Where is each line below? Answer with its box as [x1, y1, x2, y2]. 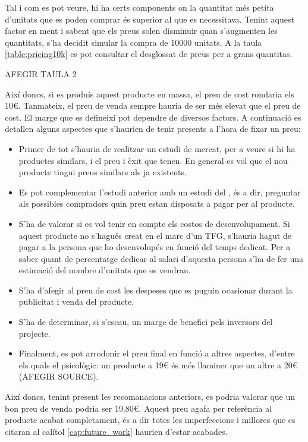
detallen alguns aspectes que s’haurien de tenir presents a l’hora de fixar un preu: [5, 122, 301, 135]
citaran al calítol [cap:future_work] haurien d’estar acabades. [5, 425, 228, 437]
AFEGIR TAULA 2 [5, 67, 77, 80]
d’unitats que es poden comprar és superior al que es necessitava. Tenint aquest [5, 12, 294, 25]
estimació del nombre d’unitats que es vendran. [18, 264, 191, 276]
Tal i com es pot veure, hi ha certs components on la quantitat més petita [5, 1, 274, 13]
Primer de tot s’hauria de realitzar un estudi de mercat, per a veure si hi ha [18, 142, 296, 154]
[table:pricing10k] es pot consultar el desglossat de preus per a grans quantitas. [5, 48, 293, 60]
